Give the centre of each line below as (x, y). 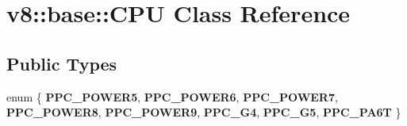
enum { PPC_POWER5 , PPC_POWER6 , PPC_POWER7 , (172, 96)
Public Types (62, 63)
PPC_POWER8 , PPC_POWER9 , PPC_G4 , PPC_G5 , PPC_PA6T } (204, 112)
